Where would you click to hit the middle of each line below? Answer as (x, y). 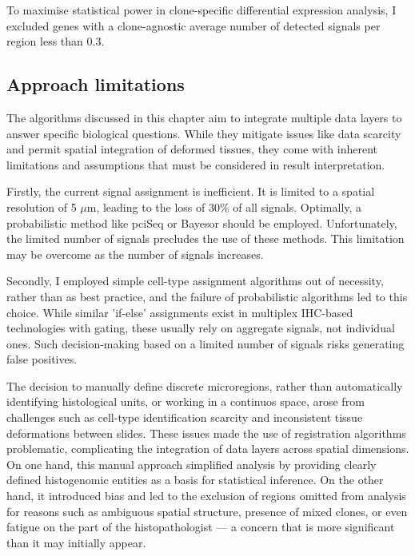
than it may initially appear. (76, 542)
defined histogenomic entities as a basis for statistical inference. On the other (195, 480)
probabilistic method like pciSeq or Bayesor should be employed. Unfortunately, (202, 222)
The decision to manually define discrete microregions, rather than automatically (205, 385)
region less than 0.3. (56, 41)
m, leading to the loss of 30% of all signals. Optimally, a (224, 207)
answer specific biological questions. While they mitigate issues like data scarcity (204, 133)
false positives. (42, 359)
